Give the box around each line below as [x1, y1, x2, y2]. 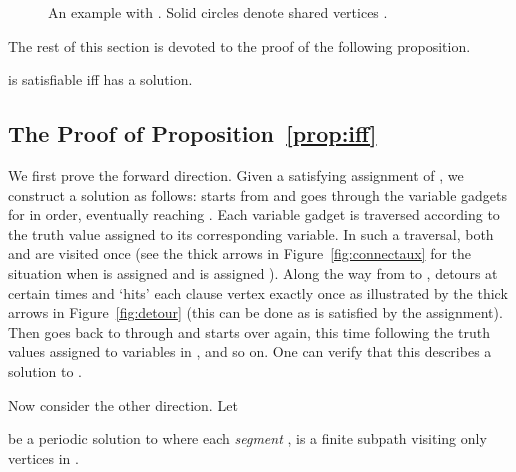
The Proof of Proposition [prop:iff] [8, 118, 377, 149]
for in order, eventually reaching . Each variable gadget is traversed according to [8, 204, 500, 225]
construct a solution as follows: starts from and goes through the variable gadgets [8, 184, 507, 205]
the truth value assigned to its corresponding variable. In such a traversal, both [8, 223, 494, 244]
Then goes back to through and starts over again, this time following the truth [8, 321, 490, 342]
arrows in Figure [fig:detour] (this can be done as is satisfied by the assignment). [8, 302, 503, 323]
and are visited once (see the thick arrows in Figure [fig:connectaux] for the [8, 243, 472, 264]
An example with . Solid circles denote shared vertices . [48, 2, 388, 22]
